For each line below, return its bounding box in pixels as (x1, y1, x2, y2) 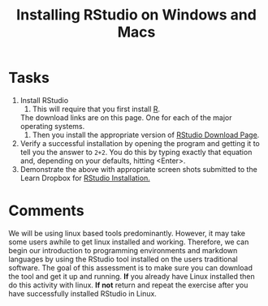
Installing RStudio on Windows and (15, 6, 257, 24)
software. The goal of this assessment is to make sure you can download (8, 262, 253, 273)
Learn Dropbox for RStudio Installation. (19, 173, 150, 183)
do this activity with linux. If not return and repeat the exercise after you (8, 280, 249, 290)
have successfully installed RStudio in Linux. (8, 288, 157, 298)
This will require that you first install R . (32, 104, 161, 114)
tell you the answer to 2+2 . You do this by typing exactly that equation (19, 147, 253, 157)
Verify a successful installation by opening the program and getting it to (19, 138, 260, 148)
